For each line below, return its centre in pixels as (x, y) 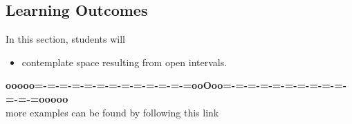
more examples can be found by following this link (112, 112)
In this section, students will (65, 39)
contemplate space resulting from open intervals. (124, 62)
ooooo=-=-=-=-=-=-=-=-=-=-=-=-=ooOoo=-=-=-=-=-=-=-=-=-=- (176, 85)
